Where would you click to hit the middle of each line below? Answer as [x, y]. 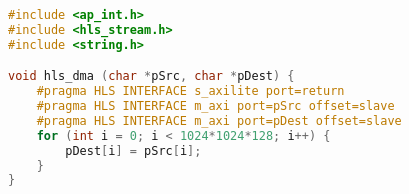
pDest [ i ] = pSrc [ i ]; [133, 150]
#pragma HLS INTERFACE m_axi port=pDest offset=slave [219, 120]
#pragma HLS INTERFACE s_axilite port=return [190, 91]
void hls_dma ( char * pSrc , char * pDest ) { [151, 76]
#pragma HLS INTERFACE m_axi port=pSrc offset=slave [215, 106]
